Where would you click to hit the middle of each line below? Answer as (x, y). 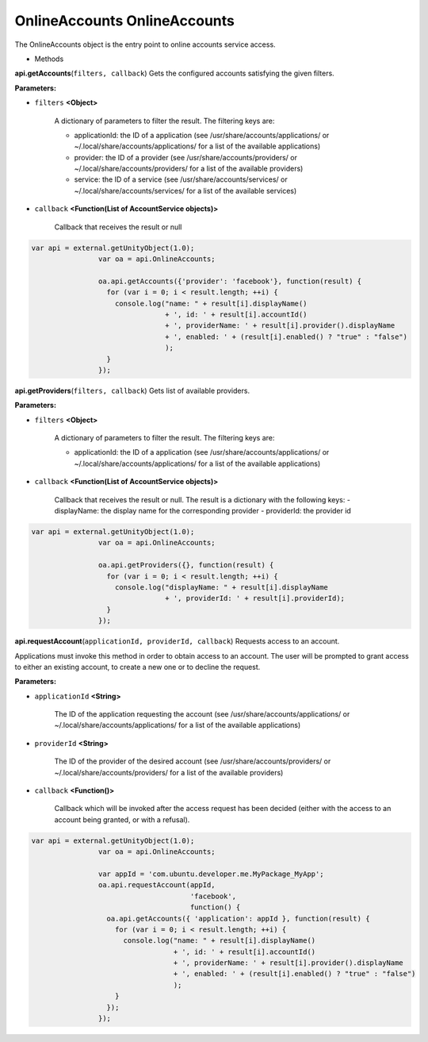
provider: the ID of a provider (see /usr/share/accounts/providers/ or (185, 157)
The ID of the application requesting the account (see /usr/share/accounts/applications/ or (202, 714)
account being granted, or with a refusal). (122, 819)
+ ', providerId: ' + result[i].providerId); (255, 598)
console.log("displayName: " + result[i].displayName (222, 587)
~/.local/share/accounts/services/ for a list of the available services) (185, 190)
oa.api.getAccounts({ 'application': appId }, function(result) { (238, 918)
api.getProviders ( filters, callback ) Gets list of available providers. (132, 390)
